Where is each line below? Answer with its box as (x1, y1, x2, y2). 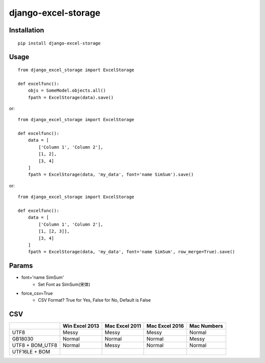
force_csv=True (21, 290, 53, 296)
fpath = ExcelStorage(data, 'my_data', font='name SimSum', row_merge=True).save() (27, 249, 236, 255)
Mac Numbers (189, 323, 223, 330)
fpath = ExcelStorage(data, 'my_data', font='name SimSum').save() (27, 172, 194, 178)
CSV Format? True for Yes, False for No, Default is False (38, 297, 151, 303)
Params (9, 261, 33, 270)
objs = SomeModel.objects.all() (27, 88, 106, 93)
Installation (9, 26, 44, 34)
